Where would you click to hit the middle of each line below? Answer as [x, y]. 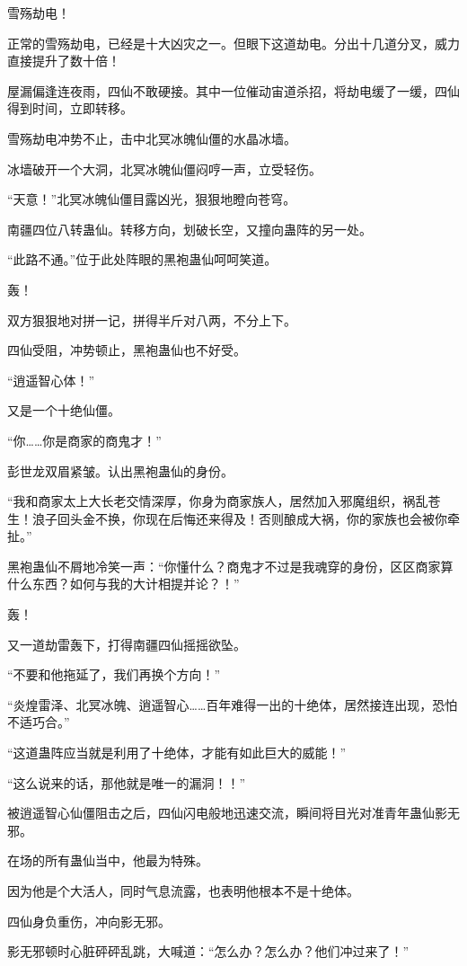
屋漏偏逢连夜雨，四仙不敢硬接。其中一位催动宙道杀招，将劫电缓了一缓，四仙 [233, 90]
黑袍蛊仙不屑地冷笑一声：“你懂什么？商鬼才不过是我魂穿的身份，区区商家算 [230, 566]
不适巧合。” [39, 722]
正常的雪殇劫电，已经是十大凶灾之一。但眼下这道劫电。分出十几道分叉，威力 [233, 43]
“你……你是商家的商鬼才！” [84, 440]
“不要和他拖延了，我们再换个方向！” [114, 674]
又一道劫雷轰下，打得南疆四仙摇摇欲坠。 [127, 644]
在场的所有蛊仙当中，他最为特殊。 [108, 860]
